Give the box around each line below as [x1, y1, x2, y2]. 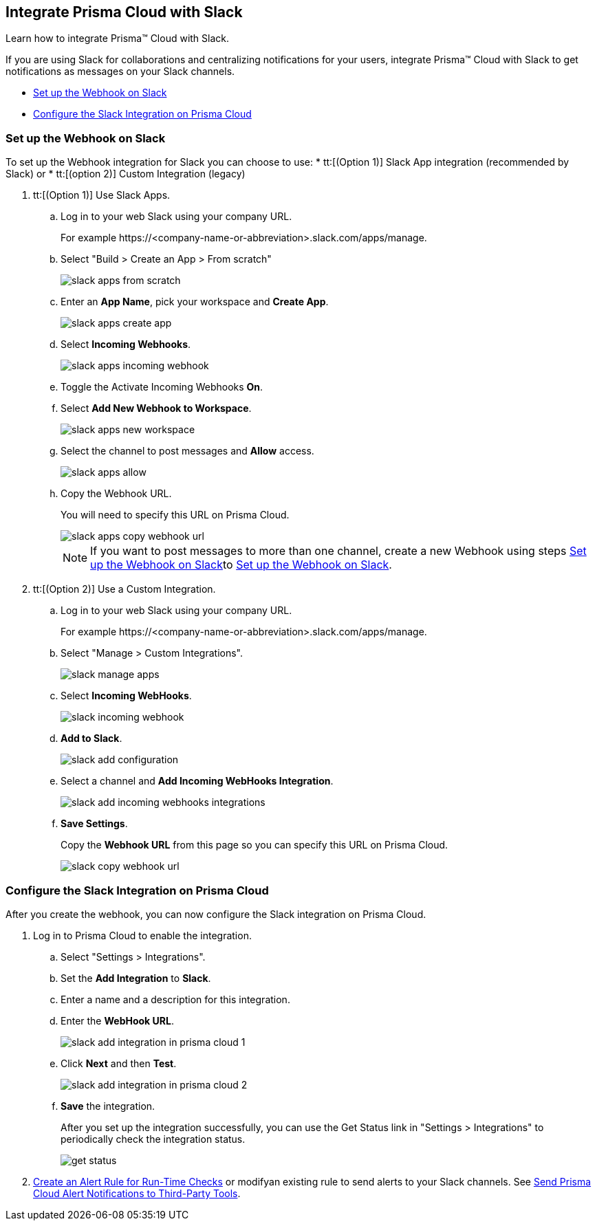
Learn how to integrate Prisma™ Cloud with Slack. [6, 32, 230, 45]
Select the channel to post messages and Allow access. [61, 445, 314, 457]
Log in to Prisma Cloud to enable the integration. [33, 929, 252, 941]
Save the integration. [61, 1099, 155, 1112]
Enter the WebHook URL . [61, 1014, 174, 1027]
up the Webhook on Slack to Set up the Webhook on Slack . [90, 558, 392, 572]
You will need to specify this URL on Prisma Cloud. [61, 509, 290, 521]
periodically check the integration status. [61, 1132, 246, 1145]
